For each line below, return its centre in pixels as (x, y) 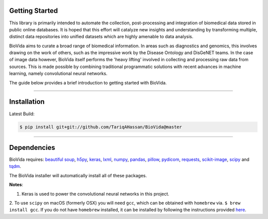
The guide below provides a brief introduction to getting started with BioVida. (88, 82)
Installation (27, 102)
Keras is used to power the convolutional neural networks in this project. (96, 194)
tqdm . (15, 166)
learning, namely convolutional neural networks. (58, 73)
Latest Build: (22, 114)
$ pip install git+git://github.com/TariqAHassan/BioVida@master (101, 127)
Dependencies (32, 147)
